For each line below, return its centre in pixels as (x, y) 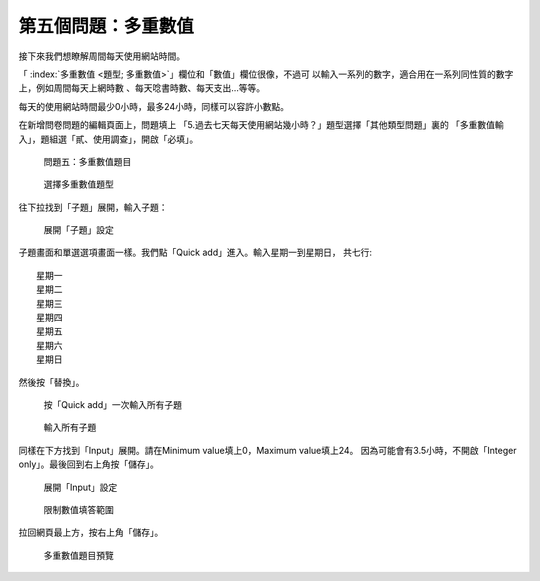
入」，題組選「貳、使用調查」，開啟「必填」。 (108, 139)
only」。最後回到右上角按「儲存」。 (88, 464)
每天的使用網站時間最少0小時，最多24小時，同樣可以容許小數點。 (154, 106)
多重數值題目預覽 (78, 555)
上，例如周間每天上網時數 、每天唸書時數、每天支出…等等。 (142, 88)
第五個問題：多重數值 (106, 26)
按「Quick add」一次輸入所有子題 (112, 404)
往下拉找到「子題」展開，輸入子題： (93, 207)
